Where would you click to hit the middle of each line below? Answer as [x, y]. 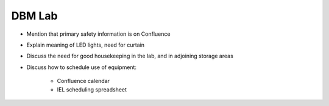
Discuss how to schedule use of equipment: [82, 67]
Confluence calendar [83, 81]
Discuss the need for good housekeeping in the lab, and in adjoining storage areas [130, 56]
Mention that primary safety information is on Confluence [98, 34]
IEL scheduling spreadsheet [92, 89]
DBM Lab [34, 16]
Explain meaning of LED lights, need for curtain [86, 45]
